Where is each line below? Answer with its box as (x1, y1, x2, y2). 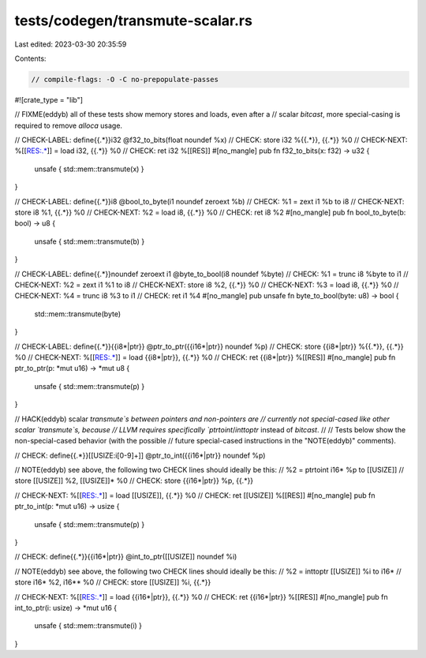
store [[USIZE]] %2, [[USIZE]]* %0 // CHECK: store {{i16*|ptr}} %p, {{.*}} (14, 476, 254, 485)
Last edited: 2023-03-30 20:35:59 (14, 39, 127, 49)
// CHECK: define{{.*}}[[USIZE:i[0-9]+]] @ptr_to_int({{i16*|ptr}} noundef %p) (14, 451, 266, 460)
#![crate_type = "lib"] (14, 95, 83, 104)
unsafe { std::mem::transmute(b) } (34, 237, 145, 246)
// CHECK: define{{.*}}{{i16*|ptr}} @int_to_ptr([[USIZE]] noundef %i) (14, 552, 237, 562)
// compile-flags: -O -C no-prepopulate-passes (31, 75, 219, 84)
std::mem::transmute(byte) (34, 308, 121, 319)
